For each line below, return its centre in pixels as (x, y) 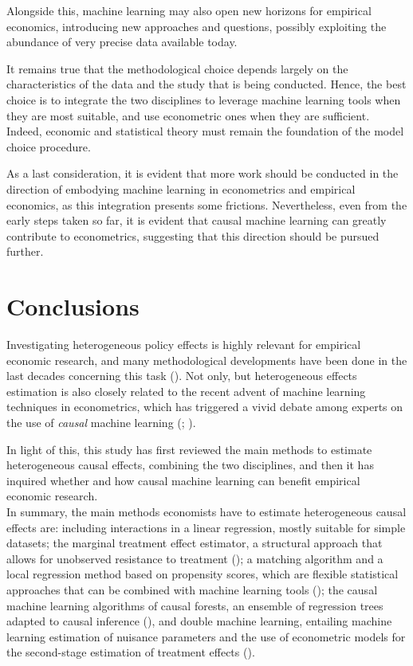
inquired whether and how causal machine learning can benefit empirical (183, 480)
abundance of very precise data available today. (122, 42)
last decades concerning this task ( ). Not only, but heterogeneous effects (182, 376)
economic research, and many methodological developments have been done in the (207, 360)
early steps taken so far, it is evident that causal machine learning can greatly (197, 220)
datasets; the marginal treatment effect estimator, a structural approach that (195, 543)
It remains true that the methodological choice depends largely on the (177, 68)
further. (25, 251)
